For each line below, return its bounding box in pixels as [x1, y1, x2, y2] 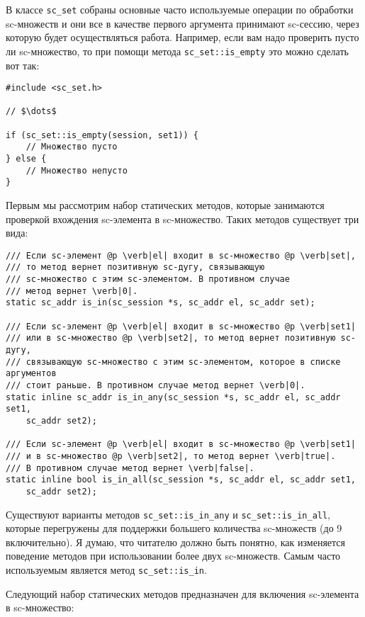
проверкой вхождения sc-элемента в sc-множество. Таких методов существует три [6, 211, 359, 226]
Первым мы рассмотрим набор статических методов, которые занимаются [6, 198, 325, 212]
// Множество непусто [26, 165, 128, 176]
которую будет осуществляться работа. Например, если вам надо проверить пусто [6, 30, 359, 45]
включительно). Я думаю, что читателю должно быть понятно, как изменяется [6, 534, 346, 549]
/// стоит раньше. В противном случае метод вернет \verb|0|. [6, 380, 305, 390]
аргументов [6, 368, 57, 379]
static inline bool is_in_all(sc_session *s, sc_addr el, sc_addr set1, [6, 475, 356, 485]
